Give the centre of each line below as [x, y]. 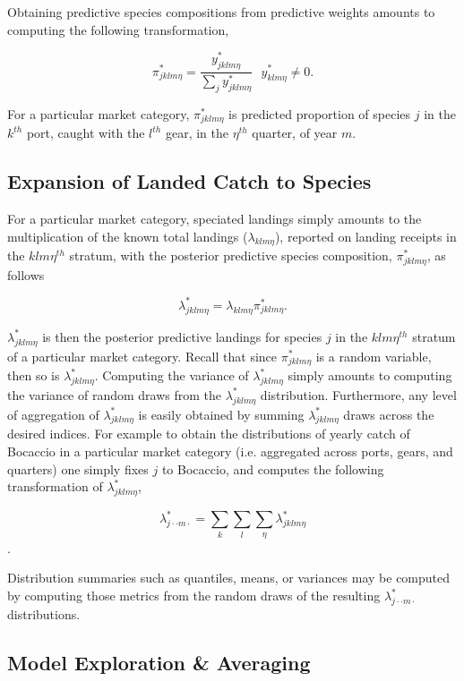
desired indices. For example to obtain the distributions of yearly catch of [209, 434]
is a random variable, [374, 356]
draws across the [389, 414]
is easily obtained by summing [221, 414]
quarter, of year [295, 133]
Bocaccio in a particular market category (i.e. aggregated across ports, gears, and [230, 451]
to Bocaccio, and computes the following [273, 468]
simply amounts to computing [370, 375]
